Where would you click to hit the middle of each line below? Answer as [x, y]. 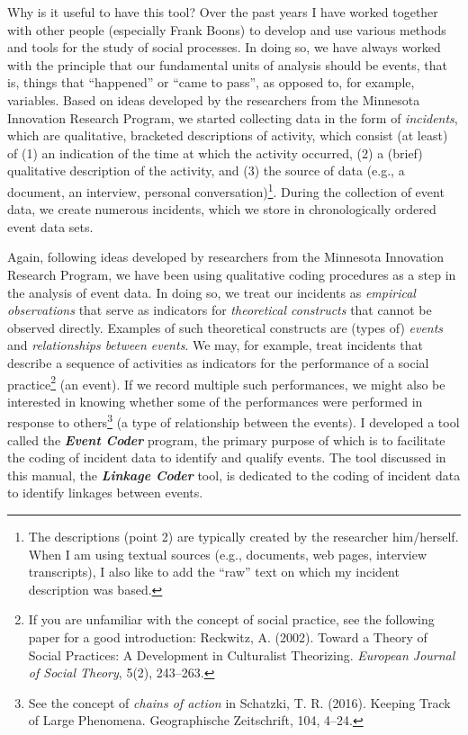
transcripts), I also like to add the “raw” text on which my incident [214, 572]
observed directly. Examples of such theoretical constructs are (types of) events [225, 327]
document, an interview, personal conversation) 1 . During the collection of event [226, 190]
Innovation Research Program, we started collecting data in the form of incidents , [233, 117]
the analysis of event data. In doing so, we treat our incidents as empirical [211, 292]
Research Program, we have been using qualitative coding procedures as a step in [232, 274]
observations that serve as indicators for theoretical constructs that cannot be [220, 310]
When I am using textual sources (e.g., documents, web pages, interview [227, 554]
